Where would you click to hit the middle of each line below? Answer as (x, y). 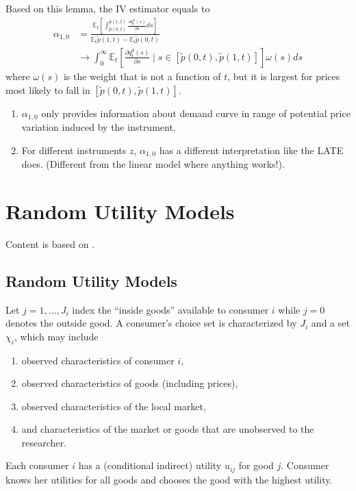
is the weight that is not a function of (142, 76)
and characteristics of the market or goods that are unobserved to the (168, 429)
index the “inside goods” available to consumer (170, 309)
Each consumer (37, 465)
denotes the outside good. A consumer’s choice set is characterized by (151, 323)
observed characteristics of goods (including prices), (130, 383)
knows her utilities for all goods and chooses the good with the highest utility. (169, 479)
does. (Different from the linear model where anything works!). (153, 164)
